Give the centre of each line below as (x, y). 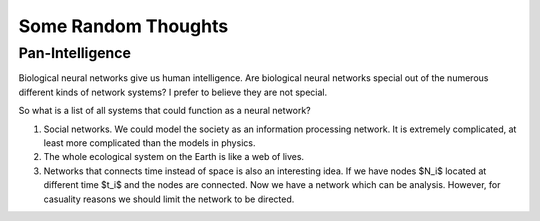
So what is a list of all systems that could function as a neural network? (164, 111)
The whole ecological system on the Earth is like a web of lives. (174, 157)
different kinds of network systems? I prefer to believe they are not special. (173, 92)
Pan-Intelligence (75, 53)
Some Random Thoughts (123, 26)
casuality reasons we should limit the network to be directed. (169, 199)
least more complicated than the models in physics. (149, 142)
